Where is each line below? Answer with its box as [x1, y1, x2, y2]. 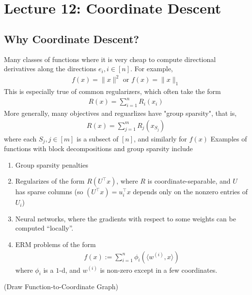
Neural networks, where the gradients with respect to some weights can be [15, 213, 236, 223]
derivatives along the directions [4, 63, 96, 74]
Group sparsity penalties [15, 159, 88, 170]
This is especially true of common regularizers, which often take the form [4, 86, 221, 96]
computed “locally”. [15, 223, 74, 233]
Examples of [210, 133, 247, 143]
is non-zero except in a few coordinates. [100, 264, 218, 275]
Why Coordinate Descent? [4, 31, 139, 46]
